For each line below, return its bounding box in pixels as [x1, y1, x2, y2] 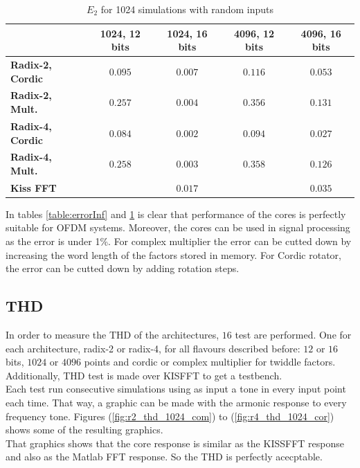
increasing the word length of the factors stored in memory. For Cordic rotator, [6, 247, 341, 262]
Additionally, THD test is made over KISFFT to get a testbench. [6, 368, 282, 382]
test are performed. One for [235, 327, 352, 342]
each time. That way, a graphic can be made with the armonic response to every [6, 395, 347, 410]
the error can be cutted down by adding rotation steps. [6, 261, 240, 276]
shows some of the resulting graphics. [6, 422, 163, 437]
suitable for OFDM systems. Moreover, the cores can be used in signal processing [6, 220, 350, 235]
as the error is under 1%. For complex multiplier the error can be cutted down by [6, 234, 352, 249]
